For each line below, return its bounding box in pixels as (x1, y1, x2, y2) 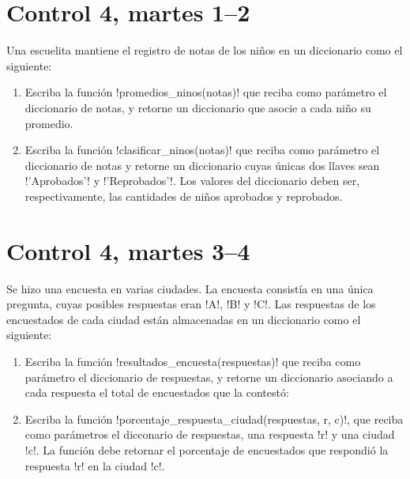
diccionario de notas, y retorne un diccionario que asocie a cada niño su (24, 99, 371, 115)
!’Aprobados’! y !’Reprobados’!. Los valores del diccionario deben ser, (24, 172, 360, 189)
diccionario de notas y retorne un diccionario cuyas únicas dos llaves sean (24, 157, 380, 173)
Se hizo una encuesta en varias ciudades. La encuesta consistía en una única (6, 280, 374, 296)
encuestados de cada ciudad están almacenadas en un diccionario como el (6, 311, 361, 327)
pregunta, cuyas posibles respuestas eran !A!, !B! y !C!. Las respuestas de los (6, 296, 376, 312)
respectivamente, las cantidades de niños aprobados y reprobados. (24, 187, 343, 204)
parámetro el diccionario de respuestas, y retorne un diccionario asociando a (24, 368, 393, 385)
